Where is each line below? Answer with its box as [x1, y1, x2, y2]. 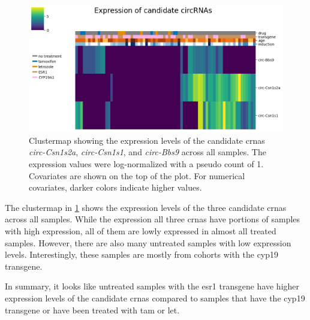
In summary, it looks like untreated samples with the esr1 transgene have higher [5, 280, 300, 292]
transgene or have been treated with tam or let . [5, 303, 180, 316]
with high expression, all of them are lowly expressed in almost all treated [5, 224, 276, 237]
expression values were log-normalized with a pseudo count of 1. [29, 157, 264, 170]
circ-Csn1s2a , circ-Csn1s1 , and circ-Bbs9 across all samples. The [29, 146, 266, 158]
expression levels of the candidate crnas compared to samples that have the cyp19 [5, 291, 305, 304]
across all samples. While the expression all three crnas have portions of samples [5, 213, 300, 225]
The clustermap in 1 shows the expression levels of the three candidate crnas [5, 201, 287, 213]
